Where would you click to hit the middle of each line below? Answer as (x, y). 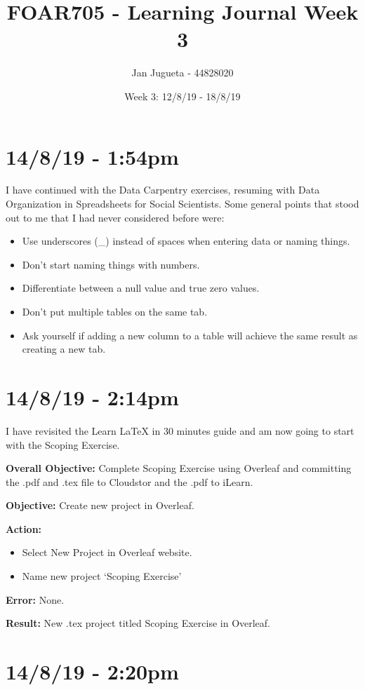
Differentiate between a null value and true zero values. (141, 288)
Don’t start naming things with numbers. (111, 264)
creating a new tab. (64, 349)
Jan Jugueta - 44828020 (182, 73)
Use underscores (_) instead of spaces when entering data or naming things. (186, 241)
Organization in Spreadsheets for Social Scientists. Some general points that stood (182, 204)
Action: (24, 528)
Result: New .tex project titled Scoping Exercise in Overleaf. (138, 623)
